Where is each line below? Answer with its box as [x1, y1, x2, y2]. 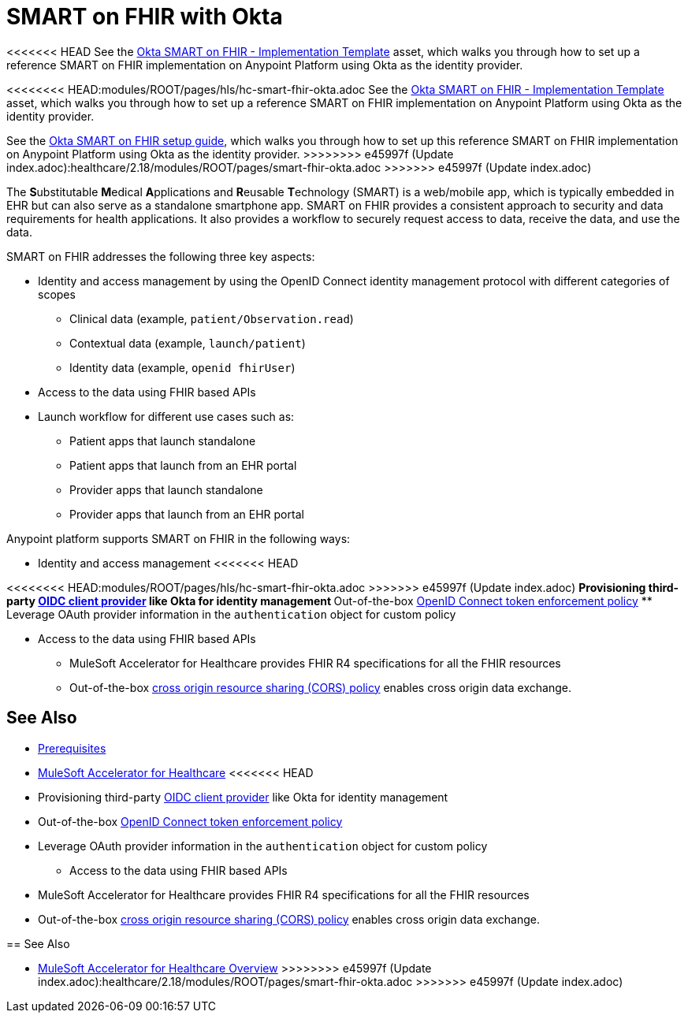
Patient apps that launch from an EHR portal [69, 458, 297, 472]
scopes [38, 287, 76, 301]
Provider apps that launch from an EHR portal [69, 507, 304, 521]
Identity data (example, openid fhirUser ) [69, 360, 296, 374]
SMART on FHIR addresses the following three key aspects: [6, 249, 315, 263]
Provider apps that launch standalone [69, 482, 263, 496]
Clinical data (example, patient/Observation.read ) [69, 311, 354, 325]
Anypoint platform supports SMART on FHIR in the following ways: [6, 531, 351, 545]
